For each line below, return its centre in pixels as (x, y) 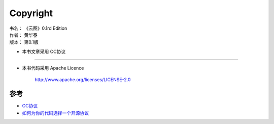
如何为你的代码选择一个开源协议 (55, 113)
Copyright (31, 13)
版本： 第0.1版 (24, 42)
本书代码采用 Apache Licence (53, 68)
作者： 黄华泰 (23, 35)
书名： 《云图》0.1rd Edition (38, 28)
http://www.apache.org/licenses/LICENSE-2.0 (83, 79)
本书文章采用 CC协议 (44, 51)
